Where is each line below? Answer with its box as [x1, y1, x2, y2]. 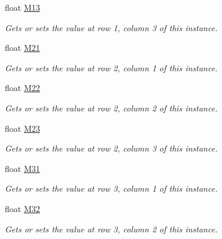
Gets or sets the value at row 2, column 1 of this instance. [5, 61, 218, 74]
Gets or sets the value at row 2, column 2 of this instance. [5, 101, 218, 114]
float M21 [5, 41, 40, 54]
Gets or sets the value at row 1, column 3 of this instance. [5, 21, 218, 34]
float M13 [5, 1, 40, 13]
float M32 [5, 202, 40, 214]
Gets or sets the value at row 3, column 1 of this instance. [5, 182, 218, 195]
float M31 [5, 162, 40, 174]
